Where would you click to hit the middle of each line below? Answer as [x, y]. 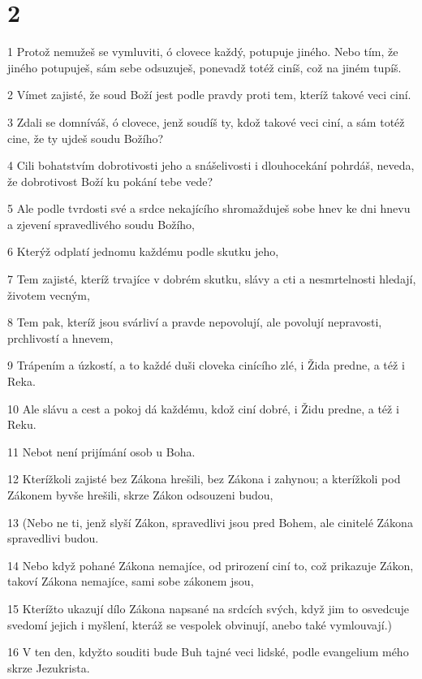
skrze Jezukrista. [49, 667]
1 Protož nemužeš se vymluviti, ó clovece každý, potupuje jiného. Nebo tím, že [203, 52]
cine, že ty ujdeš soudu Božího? [86, 138]
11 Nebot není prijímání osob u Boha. [101, 451]
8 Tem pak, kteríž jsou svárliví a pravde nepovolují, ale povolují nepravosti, [195, 322]
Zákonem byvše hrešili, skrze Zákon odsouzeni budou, [140, 495]
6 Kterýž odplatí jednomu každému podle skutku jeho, [143, 251]
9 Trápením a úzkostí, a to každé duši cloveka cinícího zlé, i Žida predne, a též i [206, 365]
